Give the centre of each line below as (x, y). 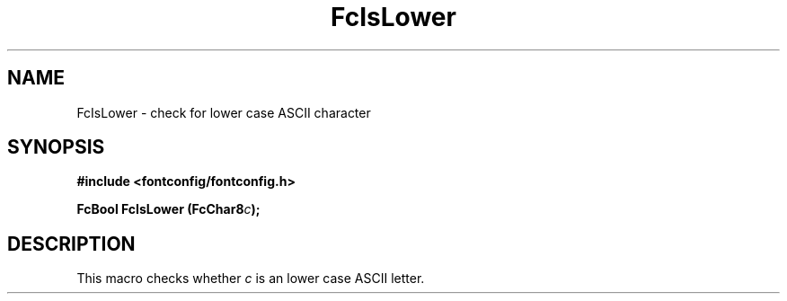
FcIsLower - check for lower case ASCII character (224, 112)
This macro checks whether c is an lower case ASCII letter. (251, 279)
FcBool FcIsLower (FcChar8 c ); (168, 209)
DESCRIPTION (71, 243)
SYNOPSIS (56, 147)
